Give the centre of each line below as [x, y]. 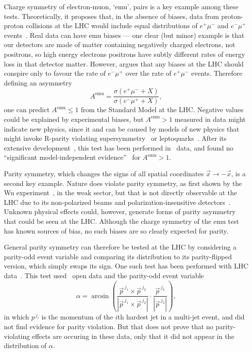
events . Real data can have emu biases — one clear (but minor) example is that [124, 35]
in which [17, 317]
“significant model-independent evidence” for [72, 157]
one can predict [27, 109]
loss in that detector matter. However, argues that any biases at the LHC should [124, 63]
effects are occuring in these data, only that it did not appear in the [133, 336]
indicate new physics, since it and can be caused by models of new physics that [122, 128]
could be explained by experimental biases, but [74, 119]
